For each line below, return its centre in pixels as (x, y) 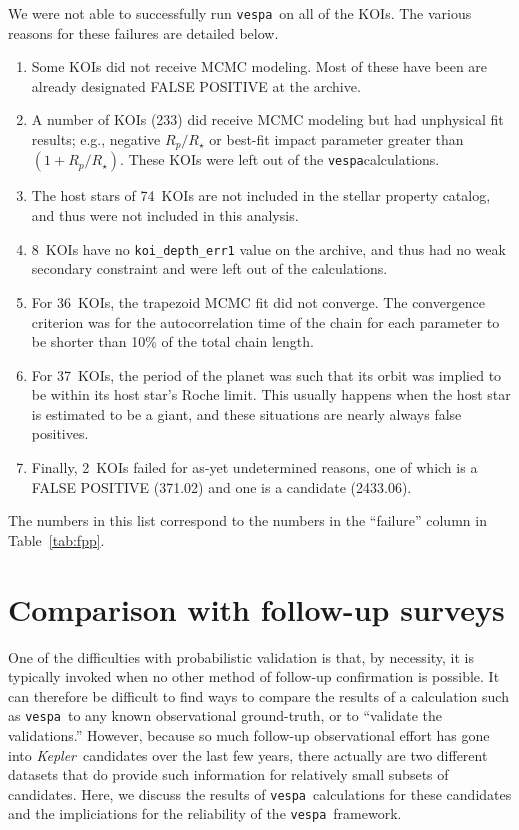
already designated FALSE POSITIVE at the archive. (196, 85)
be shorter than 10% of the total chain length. (172, 341)
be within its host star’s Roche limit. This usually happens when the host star (271, 394)
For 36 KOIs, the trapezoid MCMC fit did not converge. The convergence (258, 301)
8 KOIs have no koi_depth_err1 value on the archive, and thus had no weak (268, 248)
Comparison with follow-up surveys (256, 608)
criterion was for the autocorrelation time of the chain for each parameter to (265, 321)
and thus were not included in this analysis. (165, 215)
